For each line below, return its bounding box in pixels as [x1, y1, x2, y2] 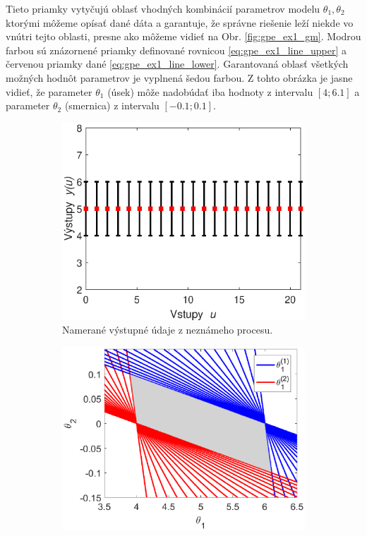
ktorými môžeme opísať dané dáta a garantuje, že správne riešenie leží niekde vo [6, 15, 354, 30]
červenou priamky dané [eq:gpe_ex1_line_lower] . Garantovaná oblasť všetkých [6, 56, 349, 71]
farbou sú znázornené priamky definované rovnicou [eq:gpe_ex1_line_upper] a [6, 42, 347, 57]
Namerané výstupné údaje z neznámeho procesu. [62, 322, 273, 337]
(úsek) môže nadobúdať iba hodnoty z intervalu [107, 84, 313, 99]
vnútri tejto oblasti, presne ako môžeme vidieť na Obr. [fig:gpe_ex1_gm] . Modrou [6, 29, 361, 44]
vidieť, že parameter [6, 84, 92, 99]
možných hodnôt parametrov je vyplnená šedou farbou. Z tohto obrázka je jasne [6, 70, 353, 85]
